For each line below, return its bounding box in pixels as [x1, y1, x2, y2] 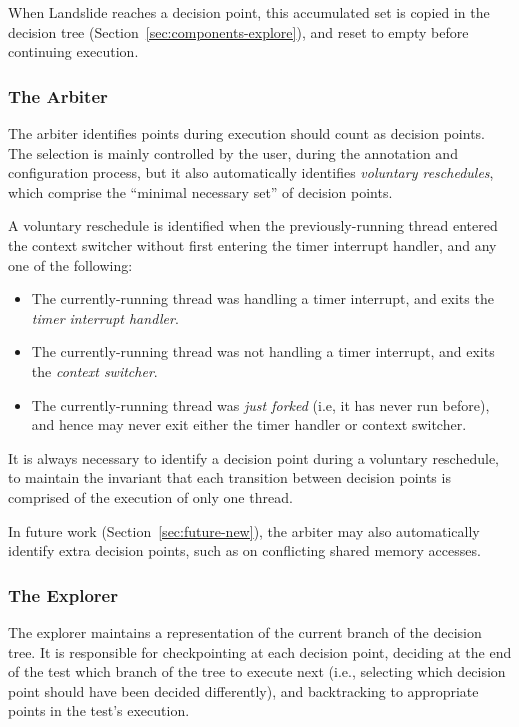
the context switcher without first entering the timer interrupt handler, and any [8, 234, 497, 255]
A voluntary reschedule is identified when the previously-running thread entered [8, 215, 498, 236]
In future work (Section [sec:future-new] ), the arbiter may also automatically [8, 520, 480, 541]
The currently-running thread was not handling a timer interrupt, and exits [31, 341, 495, 362]
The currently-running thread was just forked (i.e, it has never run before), [31, 394, 490, 415]
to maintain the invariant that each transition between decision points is [8, 467, 451, 488]
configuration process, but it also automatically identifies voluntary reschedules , [8, 162, 494, 183]
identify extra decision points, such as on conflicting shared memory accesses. [8, 540, 481, 561]
